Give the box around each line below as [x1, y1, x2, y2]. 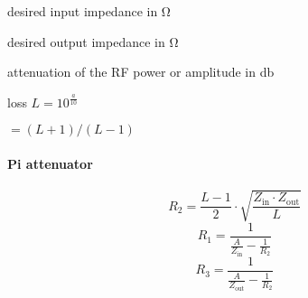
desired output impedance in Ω [7, 32, 179, 51]
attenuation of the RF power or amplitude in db [7, 62, 275, 81]
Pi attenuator [7, 154, 93, 172]
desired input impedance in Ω [7, 2, 171, 20]
